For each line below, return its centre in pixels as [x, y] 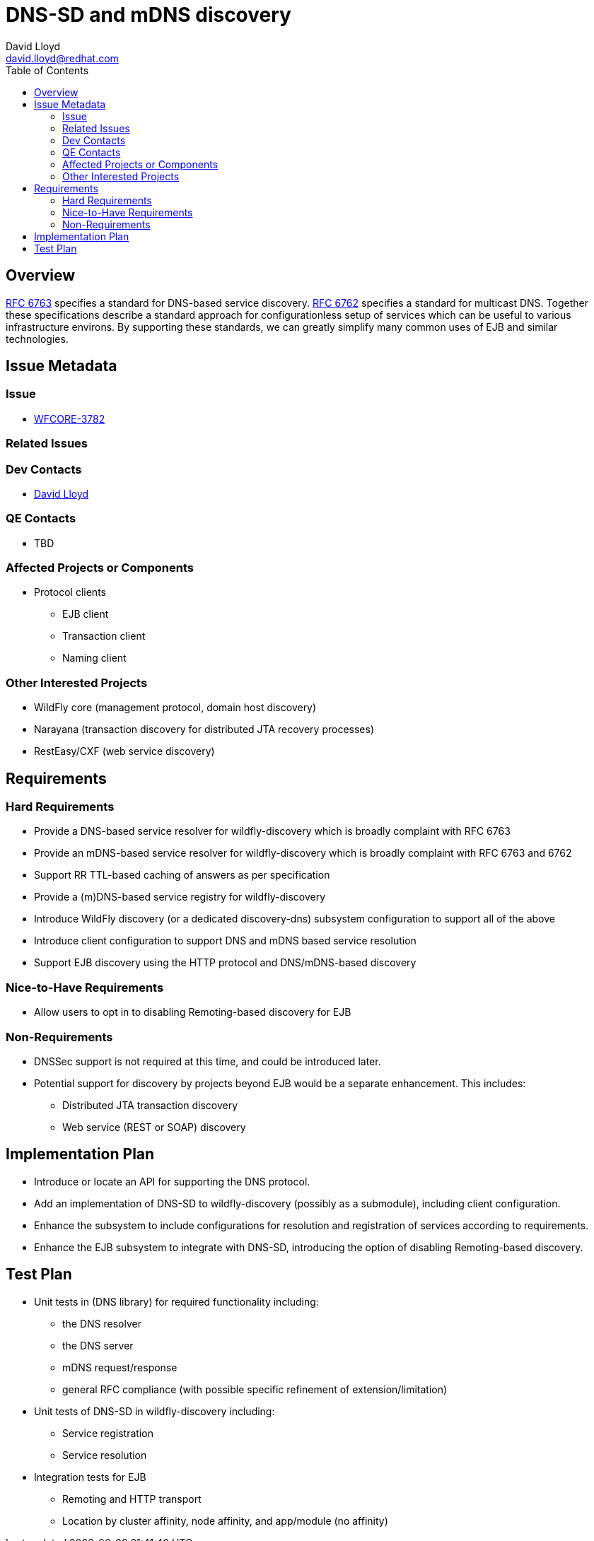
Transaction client [104, 636]
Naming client [94, 658]
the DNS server [98, 1345]
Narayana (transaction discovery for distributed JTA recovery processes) [204, 730]
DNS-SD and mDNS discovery [148, 15]
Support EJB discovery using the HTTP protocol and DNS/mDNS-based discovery [225, 963]
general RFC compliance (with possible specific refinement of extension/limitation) [255, 1389]
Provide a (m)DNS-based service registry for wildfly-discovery [180, 897]
